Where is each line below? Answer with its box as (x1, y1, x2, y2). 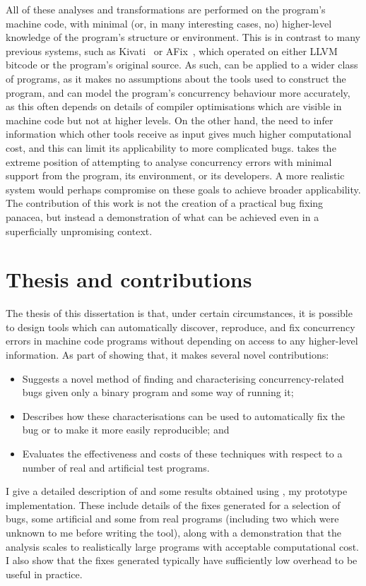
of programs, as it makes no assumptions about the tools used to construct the (6, 71, 346, 85)
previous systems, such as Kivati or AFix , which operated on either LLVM (6, 43, 338, 58)
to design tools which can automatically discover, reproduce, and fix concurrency (6, 319, 355, 334)
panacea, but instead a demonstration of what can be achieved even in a (6, 209, 319, 224)
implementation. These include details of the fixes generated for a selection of (6, 497, 341, 512)
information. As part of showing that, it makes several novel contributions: (6, 347, 329, 361)
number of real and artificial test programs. (22, 460, 210, 474)
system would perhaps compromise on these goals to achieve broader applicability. (6, 181, 361, 196)
